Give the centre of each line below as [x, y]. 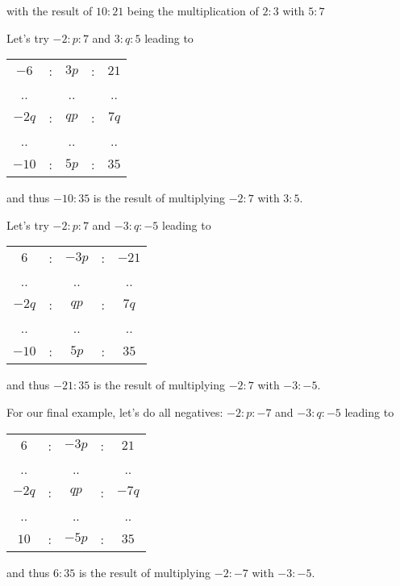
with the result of [50, 10]
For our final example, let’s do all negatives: [115, 411]
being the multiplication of [193, 10]
